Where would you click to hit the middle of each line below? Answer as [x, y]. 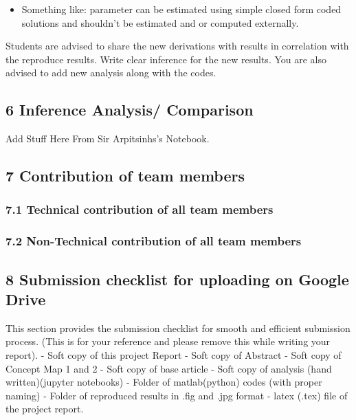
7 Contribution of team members [125, 176]
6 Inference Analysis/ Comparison [130, 110]
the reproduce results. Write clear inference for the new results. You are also [166, 59]
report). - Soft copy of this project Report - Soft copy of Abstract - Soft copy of [174, 355]
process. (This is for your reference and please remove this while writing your [168, 341]
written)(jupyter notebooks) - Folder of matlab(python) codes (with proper [164, 382]
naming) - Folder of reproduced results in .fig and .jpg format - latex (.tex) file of [177, 395]
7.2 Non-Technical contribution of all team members [154, 241]
